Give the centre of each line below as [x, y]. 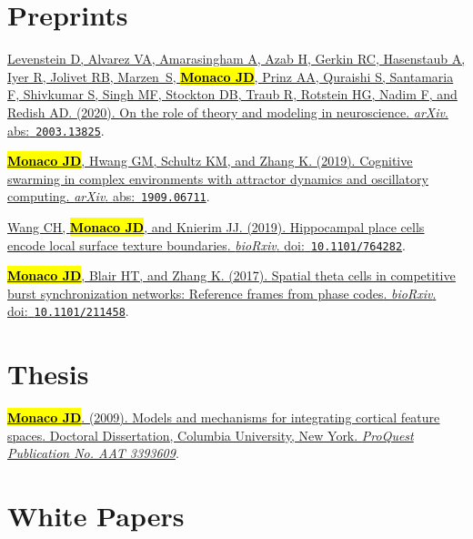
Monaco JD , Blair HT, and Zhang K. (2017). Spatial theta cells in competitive [231, 275]
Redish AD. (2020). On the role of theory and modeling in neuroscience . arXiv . [228, 112]
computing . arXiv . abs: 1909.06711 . [109, 196]
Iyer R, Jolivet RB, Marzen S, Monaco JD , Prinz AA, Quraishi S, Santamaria [231, 76]
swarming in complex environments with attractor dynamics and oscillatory [218, 178]
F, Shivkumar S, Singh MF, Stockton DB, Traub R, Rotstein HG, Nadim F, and [232, 94]
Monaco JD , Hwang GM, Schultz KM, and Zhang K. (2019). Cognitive [210, 161]
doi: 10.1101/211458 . [68, 311]
